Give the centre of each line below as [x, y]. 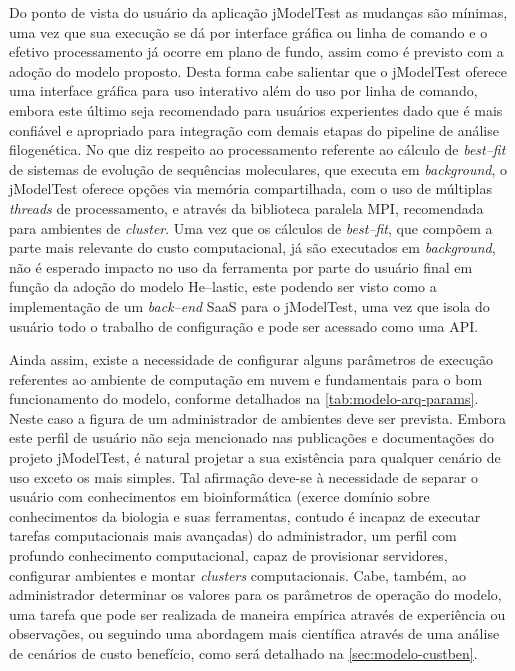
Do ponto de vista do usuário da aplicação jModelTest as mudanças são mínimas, [258, 12]
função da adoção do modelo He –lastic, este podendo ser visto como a [223, 286]
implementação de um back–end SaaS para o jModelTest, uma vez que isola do [249, 305]
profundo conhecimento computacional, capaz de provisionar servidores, [228, 555]
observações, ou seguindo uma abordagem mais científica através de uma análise [254, 633]
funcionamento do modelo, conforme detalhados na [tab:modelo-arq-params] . [244, 398]
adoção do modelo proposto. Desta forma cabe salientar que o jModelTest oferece [258, 70]
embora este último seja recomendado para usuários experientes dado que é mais [256, 109]
